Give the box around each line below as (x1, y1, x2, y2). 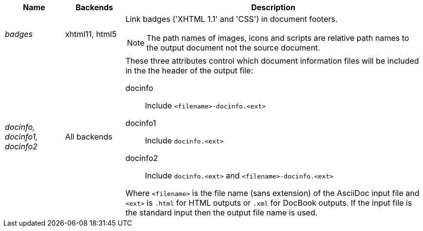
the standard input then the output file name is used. (125, 208, 318, 217)
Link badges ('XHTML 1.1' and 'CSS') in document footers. (125, 14, 338, 24)
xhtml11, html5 (65, 29, 117, 39)
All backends (65, 132, 113, 142)
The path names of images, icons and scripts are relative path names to (146, 33, 409, 43)
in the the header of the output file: (125, 66, 253, 75)
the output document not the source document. (146, 43, 320, 53)
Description (251, 2, 295, 12)
